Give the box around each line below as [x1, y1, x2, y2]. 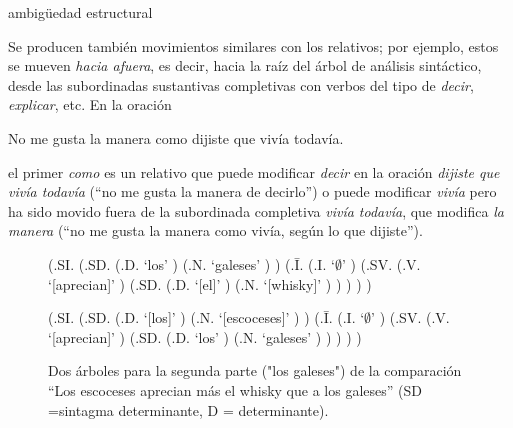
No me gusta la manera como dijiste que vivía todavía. [8, 127, 344, 148]
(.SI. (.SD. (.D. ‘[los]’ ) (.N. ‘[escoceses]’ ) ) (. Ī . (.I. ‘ [48, 307, 365, 328]
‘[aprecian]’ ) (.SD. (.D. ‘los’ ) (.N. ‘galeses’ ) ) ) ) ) [48, 326, 362, 347]
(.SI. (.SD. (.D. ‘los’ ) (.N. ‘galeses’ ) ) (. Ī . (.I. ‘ [48, 253, 335, 274]
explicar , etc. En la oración [8, 94, 172, 115]
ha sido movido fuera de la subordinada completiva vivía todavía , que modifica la [8, 200, 504, 221]
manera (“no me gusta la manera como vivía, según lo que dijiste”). [8, 220, 423, 241]
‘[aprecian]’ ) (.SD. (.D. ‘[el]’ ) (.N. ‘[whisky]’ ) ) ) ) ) [48, 273, 372, 294]
